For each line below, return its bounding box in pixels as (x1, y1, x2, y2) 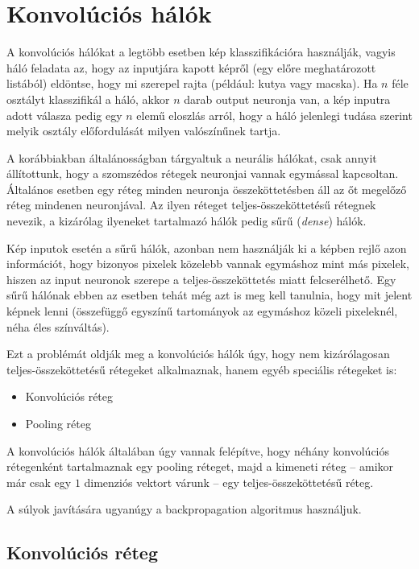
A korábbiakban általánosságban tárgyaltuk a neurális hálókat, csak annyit (6, 149, 377, 166)
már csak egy (6, 473, 72, 490)
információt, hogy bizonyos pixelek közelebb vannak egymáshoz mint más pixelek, (6, 255, 409, 272)
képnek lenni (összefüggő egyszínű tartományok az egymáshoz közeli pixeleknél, (6, 303, 398, 320)
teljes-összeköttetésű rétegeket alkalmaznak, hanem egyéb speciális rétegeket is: (6, 361, 397, 377)
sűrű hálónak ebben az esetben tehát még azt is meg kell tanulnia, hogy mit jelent (6, 287, 413, 303)
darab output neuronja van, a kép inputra (184, 90, 391, 107)
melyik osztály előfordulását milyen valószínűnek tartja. (6, 122, 281, 139)
